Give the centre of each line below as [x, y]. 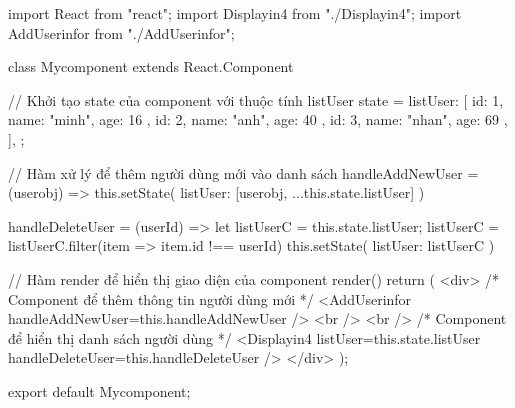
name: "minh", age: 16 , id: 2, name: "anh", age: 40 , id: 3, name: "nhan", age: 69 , [258, 119]
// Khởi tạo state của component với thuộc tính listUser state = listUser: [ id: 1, [256, 99]
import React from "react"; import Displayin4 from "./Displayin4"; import [235, 13]
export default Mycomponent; [99, 390]
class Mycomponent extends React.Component [151, 66]
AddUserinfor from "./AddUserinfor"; [121, 32]
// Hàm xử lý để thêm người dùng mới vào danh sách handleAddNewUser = [243, 172]
